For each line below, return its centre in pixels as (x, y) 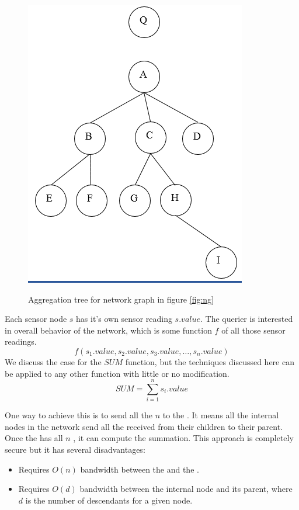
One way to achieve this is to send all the (79, 415)
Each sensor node (36, 319)
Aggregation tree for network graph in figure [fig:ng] (121, 299)
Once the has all (34, 438)
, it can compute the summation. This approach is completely (183, 438)
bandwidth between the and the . (140, 469)
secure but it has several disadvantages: (75, 450)
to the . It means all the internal (221, 415)
